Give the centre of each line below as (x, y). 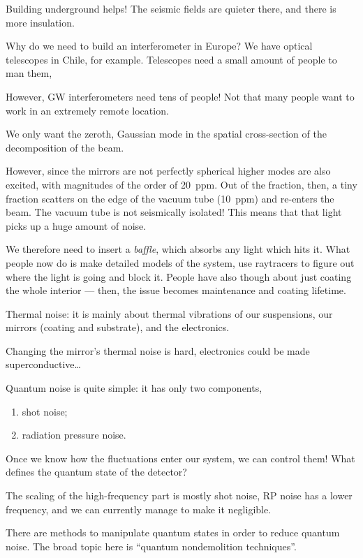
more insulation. (40, 22)
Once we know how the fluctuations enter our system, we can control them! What (180, 458)
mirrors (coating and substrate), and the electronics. (118, 327)
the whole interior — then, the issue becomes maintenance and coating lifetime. (176, 290)
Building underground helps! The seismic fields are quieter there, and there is (171, 8)
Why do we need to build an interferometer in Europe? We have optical (159, 46)
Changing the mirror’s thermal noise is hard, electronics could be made (158, 350)
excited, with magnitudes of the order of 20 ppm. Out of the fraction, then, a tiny (181, 184)
